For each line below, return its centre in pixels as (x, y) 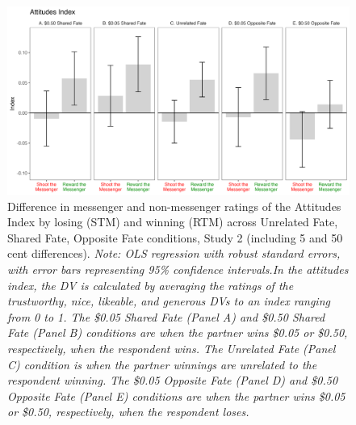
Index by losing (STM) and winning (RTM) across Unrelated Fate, (173, 222)
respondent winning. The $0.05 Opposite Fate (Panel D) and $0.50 (173, 380)
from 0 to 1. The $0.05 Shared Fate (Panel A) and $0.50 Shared (166, 316)
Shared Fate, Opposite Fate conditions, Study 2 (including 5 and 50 (175, 237)
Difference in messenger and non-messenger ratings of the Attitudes (174, 206)
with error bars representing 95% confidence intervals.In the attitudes (178, 269)
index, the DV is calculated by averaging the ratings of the (151, 285)
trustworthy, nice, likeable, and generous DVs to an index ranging (169, 301)
